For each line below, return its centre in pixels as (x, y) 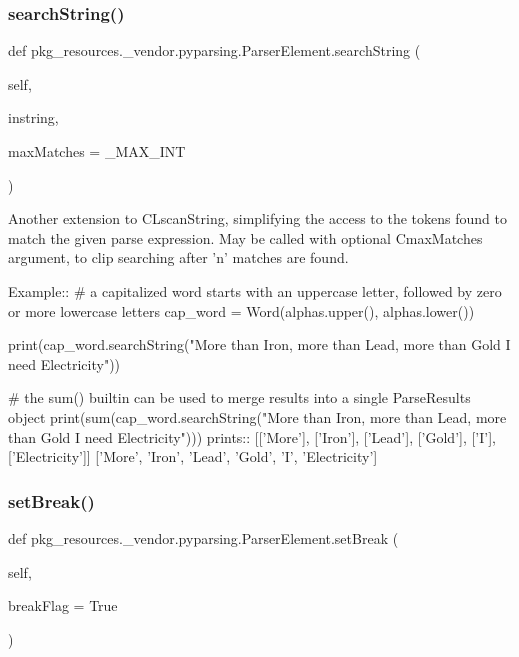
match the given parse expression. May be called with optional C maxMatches (245, 237)
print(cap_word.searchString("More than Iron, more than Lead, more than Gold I (259, 344)
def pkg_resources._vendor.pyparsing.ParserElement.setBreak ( (203, 537)
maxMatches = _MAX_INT (97, 151)
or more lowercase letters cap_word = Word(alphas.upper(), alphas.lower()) (241, 310)
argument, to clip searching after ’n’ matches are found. (178, 257)
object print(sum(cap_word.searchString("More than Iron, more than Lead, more (257, 416)
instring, (33, 117)
